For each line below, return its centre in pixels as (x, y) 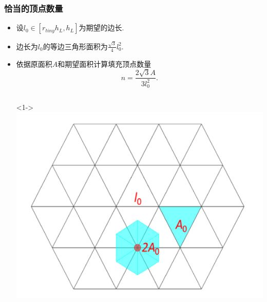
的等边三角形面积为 (75, 46)
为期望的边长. (101, 27)
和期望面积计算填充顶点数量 (104, 63)
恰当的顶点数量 (34, 8)
